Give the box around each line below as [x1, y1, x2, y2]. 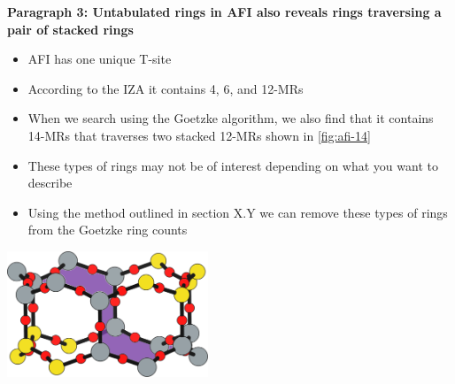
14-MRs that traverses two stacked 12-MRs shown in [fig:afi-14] [27, 126, 371, 144]
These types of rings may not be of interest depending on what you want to [27, 156, 438, 174]
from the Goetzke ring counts [27, 220, 188, 239]
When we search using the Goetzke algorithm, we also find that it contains [27, 109, 434, 127]
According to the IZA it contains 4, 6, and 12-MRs [27, 79, 304, 97]
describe [27, 173, 73, 192]
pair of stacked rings [7, 19, 134, 38]
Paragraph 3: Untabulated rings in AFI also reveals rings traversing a [7, 3, 442, 20]
